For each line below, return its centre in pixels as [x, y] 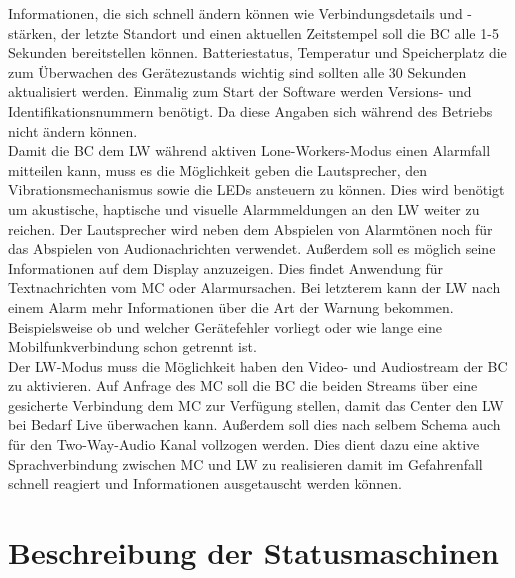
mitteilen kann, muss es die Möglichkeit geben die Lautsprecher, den [218, 169]
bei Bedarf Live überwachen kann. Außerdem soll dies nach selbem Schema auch [254, 424]
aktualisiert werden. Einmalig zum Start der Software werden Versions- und [240, 91]
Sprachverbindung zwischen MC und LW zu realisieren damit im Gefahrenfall [245, 463]
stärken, [32, 32]
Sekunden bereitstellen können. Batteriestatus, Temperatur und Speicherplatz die [257, 52]
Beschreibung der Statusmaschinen [253, 552]
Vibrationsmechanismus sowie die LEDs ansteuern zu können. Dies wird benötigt [256, 189]
